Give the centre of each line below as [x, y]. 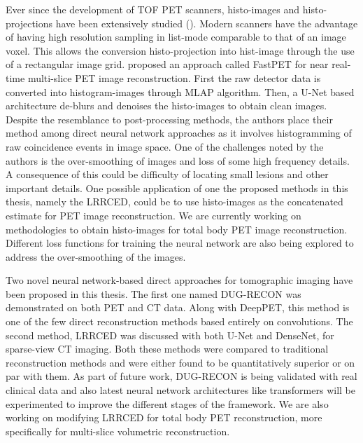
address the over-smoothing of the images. [96, 256]
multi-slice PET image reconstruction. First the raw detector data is [174, 77]
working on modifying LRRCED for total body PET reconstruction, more [164, 417]
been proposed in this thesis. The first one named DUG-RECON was [154, 293]
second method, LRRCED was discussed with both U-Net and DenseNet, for [170, 335]
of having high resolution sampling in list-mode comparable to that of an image [176, 37]
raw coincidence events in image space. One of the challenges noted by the [165, 146]
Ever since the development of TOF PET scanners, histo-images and [153, 9]
